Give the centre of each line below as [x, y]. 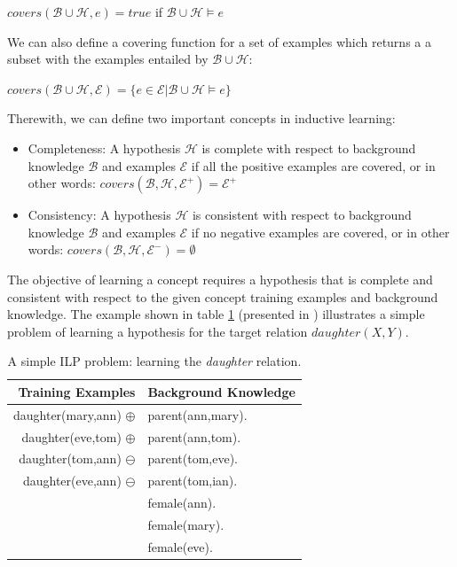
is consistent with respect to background [302, 215]
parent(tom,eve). [193, 458]
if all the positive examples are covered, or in [313, 165]
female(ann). [182, 503]
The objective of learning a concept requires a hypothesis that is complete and [220, 279]
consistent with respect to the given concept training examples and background [223, 296]
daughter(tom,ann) [70, 458]
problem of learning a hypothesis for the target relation [158, 331]
